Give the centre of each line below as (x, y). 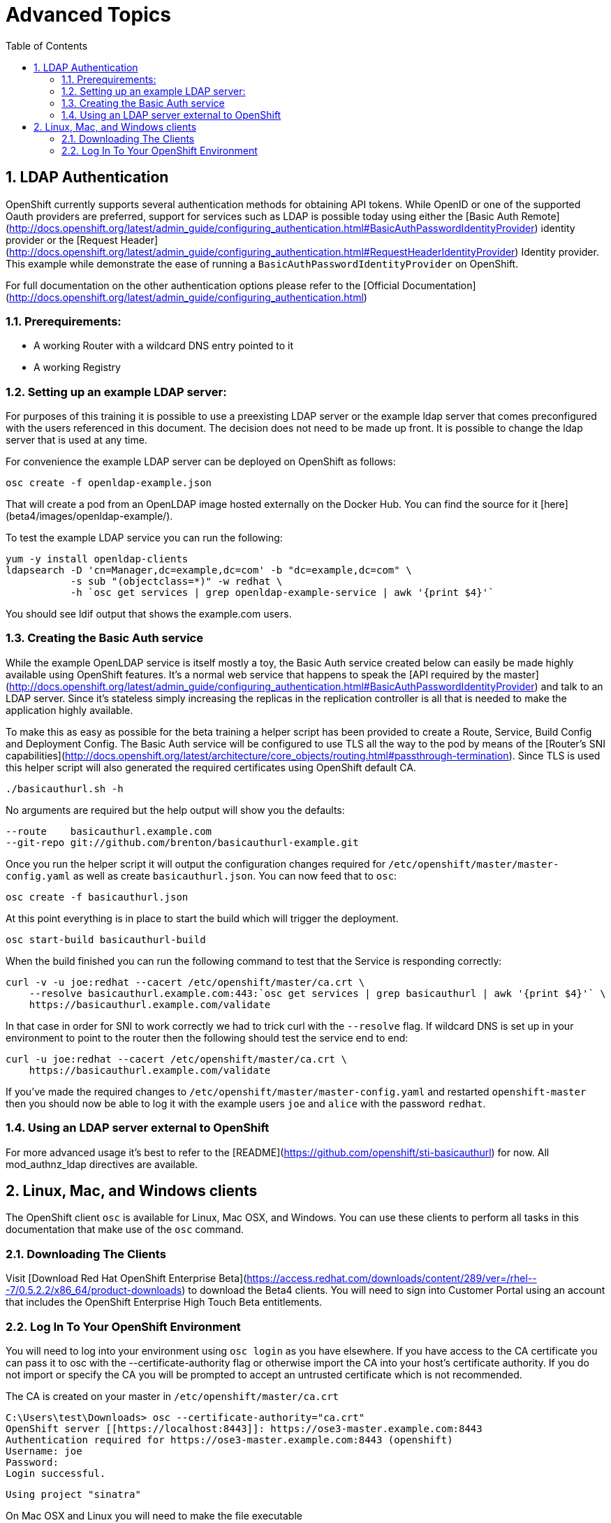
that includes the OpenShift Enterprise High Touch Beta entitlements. (164, 1302)
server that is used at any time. (76, 440)
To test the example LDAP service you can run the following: (144, 538)
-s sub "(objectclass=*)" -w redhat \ (176, 582)
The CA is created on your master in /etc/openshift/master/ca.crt (172, 1396)
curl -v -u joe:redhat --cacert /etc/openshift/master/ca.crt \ (185, 982)
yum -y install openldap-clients (97, 559)
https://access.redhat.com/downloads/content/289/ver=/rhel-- (392, 1278)
